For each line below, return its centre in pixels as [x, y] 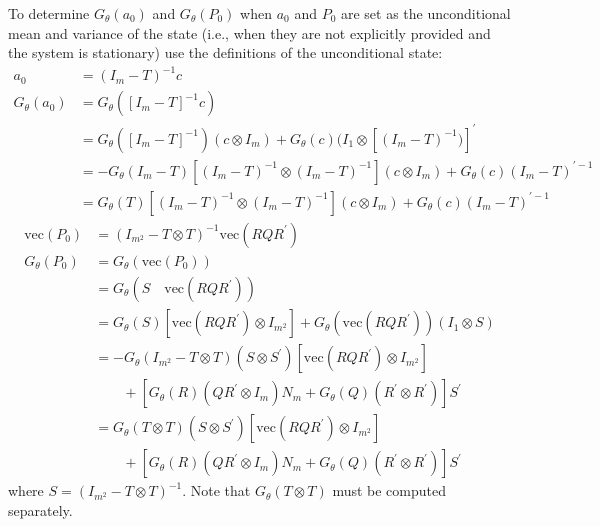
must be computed [389, 490]
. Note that [216, 490]
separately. [40, 509]
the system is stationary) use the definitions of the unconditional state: [225, 52]
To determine [49, 13]
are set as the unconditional [425, 13]
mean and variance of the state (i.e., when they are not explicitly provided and [249, 32]
